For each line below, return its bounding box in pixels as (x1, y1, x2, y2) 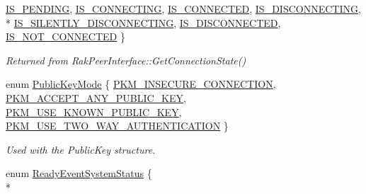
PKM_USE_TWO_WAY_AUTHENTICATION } (6, 118, 229, 133)
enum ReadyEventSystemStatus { (6, 166, 152, 181)
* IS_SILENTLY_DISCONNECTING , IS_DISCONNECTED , (6, 15, 281, 30)
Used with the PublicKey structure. (6, 142, 156, 156)
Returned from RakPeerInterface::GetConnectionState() (6, 52, 246, 67)
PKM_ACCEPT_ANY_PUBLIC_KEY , (6, 90, 186, 105)
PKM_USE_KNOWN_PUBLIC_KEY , (6, 104, 182, 119)
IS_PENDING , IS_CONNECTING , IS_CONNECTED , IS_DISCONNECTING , (6, 1, 361, 16)
